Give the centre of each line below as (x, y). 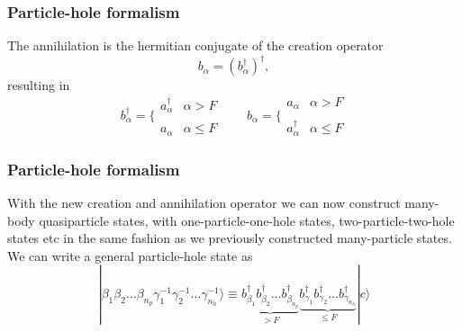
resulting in (39, 85)
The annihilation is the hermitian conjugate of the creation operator (195, 45)
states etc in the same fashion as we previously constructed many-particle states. (230, 238)
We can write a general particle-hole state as (130, 255)
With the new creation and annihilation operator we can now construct (204, 202)
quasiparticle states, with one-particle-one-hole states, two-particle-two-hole (247, 220)
